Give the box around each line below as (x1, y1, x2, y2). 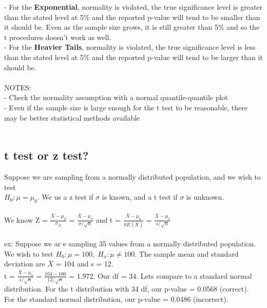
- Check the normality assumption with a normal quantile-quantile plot (4, 92, 228, 103)
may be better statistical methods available (4, 112, 140, 123)
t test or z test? (4, 147, 89, 163)
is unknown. (186, 191, 224, 202)
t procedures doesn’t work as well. (4, 31, 111, 42)
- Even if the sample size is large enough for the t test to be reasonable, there (4, 102, 247, 112)
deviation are (4, 258, 45, 269)
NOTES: (4, 82, 31, 92)
